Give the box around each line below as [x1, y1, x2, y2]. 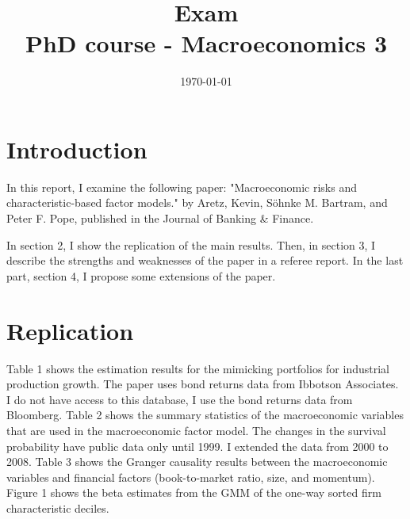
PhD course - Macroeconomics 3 [25, 27, 388, 59]
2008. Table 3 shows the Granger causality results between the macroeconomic [6, 453, 388, 470]
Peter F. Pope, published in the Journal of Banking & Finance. [6, 210, 314, 227]
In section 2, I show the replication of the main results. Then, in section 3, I [6, 236, 376, 253]
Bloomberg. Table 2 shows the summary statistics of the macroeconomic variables [6, 406, 404, 423]
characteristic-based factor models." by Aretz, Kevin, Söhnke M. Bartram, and [6, 194, 388, 211]
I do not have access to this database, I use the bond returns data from [6, 391, 353, 407]
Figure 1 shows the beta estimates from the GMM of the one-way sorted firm [6, 484, 381, 501]
